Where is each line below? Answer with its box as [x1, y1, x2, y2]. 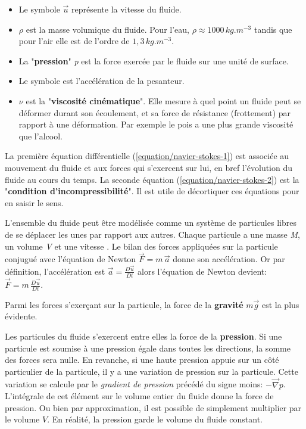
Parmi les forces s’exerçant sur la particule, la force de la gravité [5, 298, 243, 310]
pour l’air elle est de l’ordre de [18, 35, 130, 47]
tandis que [254, 23, 292, 35]
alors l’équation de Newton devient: [138, 265, 267, 277]
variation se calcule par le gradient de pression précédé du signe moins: [5, 378, 263, 390]
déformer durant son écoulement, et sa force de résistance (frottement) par [18, 106, 291, 119]
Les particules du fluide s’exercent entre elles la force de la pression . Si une [5, 330, 282, 343]
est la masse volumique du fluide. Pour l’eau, [26, 23, 189, 35]
